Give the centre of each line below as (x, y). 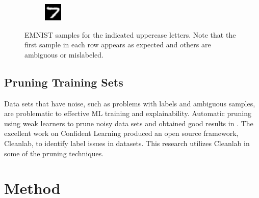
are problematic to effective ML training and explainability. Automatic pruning (128, 113)
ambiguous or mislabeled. (64, 54)
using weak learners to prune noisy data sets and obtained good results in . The (129, 123)
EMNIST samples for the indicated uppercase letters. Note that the (130, 34)
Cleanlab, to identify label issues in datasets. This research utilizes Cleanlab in (127, 143)
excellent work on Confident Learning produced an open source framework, (121, 133)
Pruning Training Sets (64, 82)
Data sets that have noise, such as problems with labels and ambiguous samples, (130, 103)
